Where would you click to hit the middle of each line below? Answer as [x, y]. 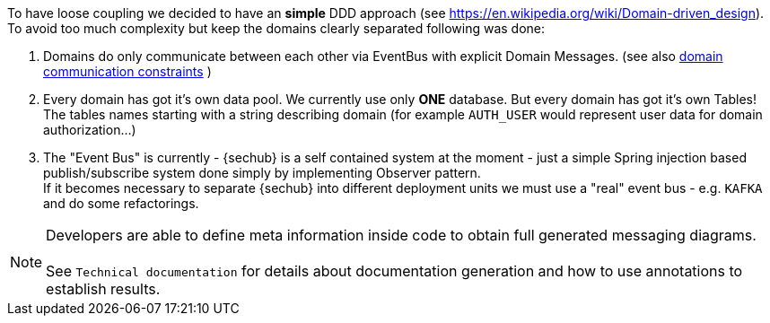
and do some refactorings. [121, 203]
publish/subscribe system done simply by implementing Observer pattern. [262, 173]
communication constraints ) [127, 71]
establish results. [103, 289]
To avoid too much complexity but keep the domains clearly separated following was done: [276, 28]
